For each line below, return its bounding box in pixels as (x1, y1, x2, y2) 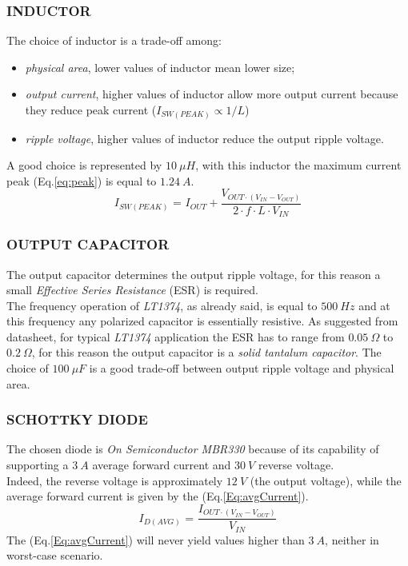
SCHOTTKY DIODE (6, 409, 148, 429)
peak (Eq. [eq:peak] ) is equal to (6, 172, 157, 189)
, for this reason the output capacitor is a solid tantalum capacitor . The (31, 344, 382, 361)
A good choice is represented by (6, 157, 162, 173)
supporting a (6, 456, 69, 473)
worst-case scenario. (6, 547, 103, 564)
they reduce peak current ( (25, 102, 157, 118)
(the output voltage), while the (250, 472, 402, 488)
